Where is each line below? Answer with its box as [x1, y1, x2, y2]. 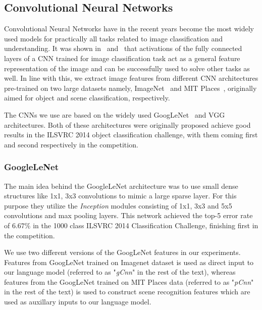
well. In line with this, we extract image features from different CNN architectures [4, 73, 258, 83]
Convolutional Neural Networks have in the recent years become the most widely [4, 23, 254, 34]
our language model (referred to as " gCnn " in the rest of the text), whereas [4, 267, 236, 277]
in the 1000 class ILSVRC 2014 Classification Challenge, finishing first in [33, 220, 258, 230]
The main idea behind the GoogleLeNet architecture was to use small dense [4, 180, 238, 191]
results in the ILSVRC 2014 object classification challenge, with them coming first [4, 129, 258, 140]
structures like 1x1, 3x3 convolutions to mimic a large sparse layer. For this [4, 190, 237, 201]
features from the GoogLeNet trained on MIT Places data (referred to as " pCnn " [4, 276, 254, 287]
